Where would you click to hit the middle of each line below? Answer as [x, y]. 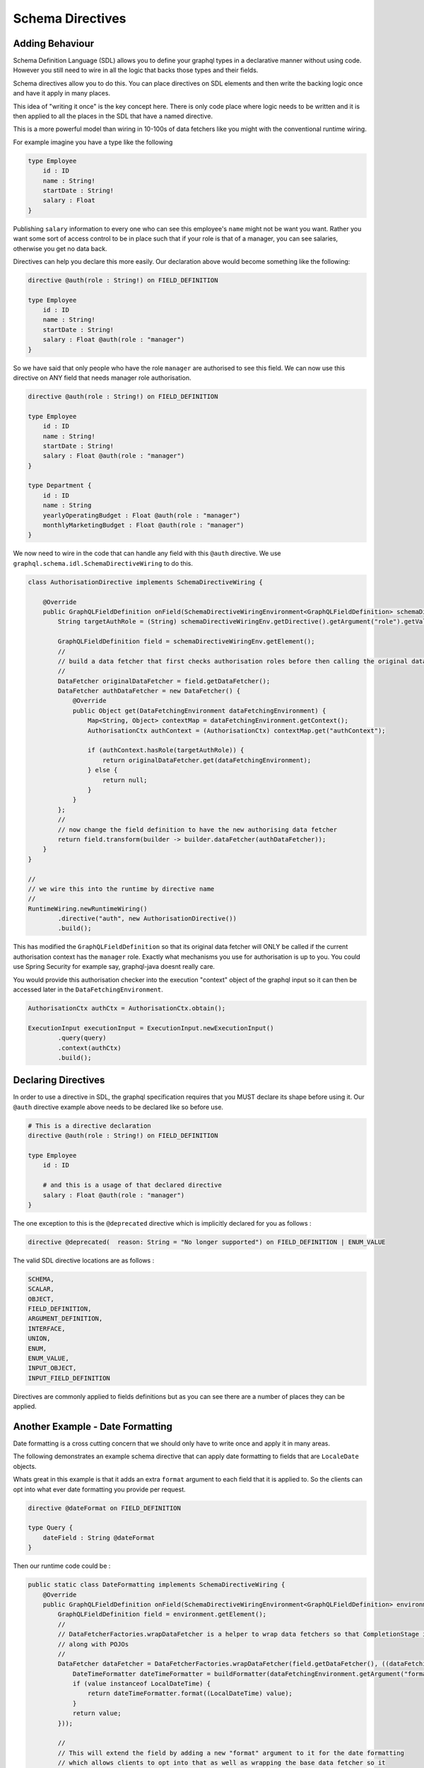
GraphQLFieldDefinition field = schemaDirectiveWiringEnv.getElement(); [186, 641]
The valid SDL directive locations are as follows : [84, 1260]
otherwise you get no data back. [60, 248]
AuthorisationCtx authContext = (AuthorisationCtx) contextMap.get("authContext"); [236, 731]
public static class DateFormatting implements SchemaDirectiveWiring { [157, 1585]
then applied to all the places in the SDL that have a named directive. [113, 116]
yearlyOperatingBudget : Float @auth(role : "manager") [142, 515]
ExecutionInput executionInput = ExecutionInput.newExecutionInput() [151, 1028]
